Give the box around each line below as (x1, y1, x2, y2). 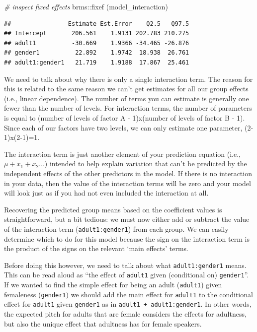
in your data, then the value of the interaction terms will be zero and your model (4, 178, 251, 188)
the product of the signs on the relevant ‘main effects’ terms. (4, 243, 188, 254)
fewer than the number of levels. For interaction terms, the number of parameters (4, 103, 252, 113)
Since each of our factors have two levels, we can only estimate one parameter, (4, 122, 243, 133)
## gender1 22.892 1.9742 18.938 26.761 (4, 49, 189, 57)
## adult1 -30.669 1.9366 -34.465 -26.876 (4, 39, 189, 47)
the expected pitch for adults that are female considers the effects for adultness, (4, 309, 247, 319)
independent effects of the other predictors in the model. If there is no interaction (4, 168, 252, 178)
